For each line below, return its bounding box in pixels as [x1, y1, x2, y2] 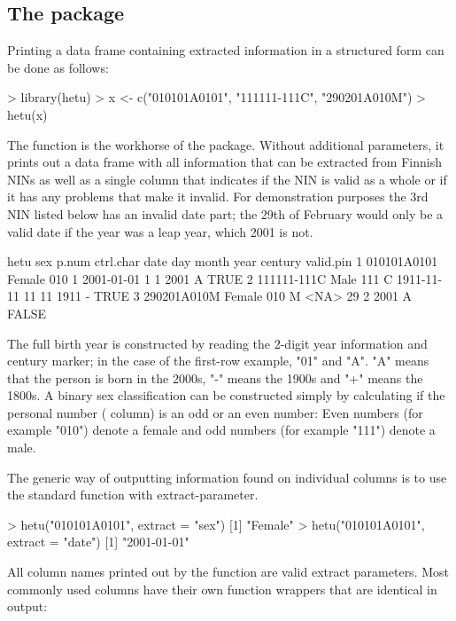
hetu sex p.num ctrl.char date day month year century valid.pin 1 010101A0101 [7, 252, 438, 271]
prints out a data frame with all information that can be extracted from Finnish [7, 153, 442, 171]
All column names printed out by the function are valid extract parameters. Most [7, 562, 449, 581]
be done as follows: [7, 58, 109, 76]
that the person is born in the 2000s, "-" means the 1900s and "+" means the [7, 368, 423, 387]
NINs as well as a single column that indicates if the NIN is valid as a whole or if [7, 169, 447, 188]
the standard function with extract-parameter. [7, 485, 259, 504]
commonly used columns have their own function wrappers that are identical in [7, 579, 437, 598]
